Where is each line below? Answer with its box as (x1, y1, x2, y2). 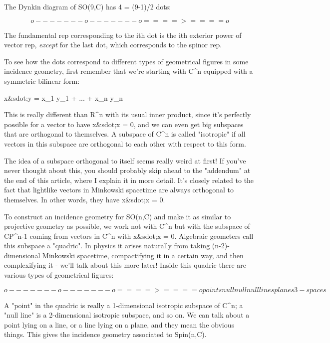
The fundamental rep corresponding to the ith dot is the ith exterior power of (4, 29, 242, 40)
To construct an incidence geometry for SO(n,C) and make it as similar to (4, 211, 231, 221)
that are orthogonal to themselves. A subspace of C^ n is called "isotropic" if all (4, 129, 246, 139)
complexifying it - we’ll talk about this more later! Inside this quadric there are (4, 260, 246, 270)
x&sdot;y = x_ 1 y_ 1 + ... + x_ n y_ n (4, 92, 123, 103)
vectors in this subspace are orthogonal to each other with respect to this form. (4, 138, 246, 149)
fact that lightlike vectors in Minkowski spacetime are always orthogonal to (4, 184, 234, 195)
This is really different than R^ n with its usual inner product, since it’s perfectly (4, 109, 251, 120)
